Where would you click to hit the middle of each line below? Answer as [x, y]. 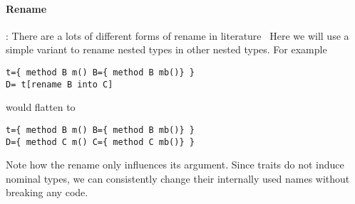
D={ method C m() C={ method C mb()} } [100, 142]
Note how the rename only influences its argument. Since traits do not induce [175, 165]
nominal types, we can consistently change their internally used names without [178, 178]
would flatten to [41, 107]
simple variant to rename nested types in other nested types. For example [166, 49]
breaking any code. [47, 192]
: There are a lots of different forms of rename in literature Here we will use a [177, 35]
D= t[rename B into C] [60, 84]
